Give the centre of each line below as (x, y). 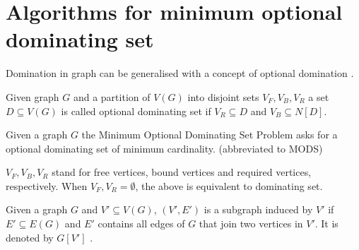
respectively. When (47, 185)
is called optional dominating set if (136, 111)
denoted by (30, 237)
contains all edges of (141, 224)
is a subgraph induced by (258, 209)
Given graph (33, 96)
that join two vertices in (251, 224)
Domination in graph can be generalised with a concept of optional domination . (180, 73)
